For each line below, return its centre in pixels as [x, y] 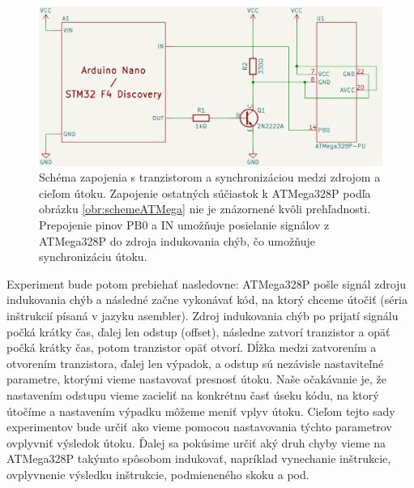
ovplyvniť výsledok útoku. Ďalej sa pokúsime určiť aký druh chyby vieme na [196, 442]
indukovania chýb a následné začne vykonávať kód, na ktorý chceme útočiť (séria [207, 300]
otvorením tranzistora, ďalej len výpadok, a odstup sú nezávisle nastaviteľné [195, 363]
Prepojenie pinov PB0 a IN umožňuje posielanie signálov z [184, 225]
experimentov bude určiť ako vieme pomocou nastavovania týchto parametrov [199, 427]
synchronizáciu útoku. [93, 257]
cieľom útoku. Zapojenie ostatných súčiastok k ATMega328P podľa [205, 193]
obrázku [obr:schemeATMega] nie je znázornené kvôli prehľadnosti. [205, 209]
